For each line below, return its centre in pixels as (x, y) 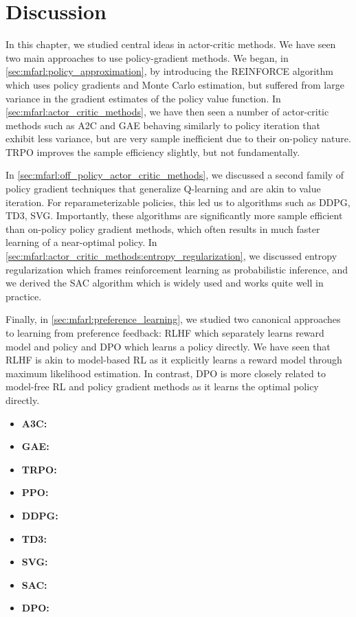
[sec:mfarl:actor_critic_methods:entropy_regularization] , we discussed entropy (171, 256)
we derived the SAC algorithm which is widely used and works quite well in (165, 283)
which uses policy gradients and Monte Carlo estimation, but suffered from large (175, 84)
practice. (24, 296)
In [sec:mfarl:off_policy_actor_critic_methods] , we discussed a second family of (175, 175)
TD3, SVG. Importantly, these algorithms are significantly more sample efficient (174, 215)
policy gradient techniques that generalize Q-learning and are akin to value (163, 189)
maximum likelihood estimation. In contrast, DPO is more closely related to (166, 373)
